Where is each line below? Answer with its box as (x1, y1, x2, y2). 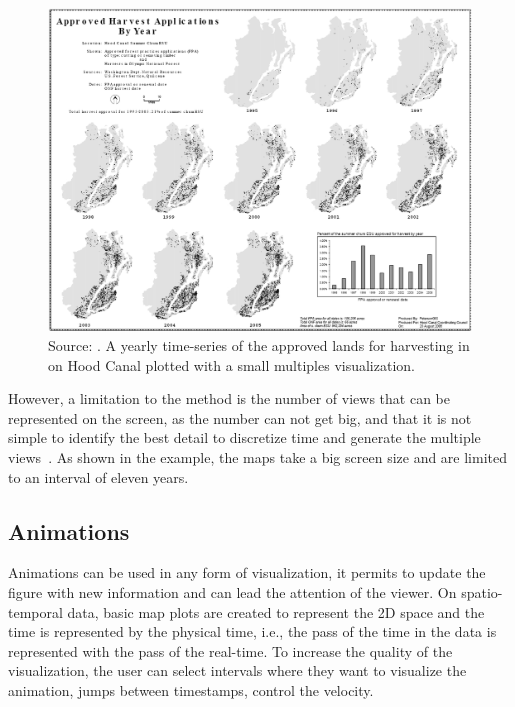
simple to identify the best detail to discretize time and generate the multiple (8, 427, 481, 448)
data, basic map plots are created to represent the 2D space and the (67, 601, 485, 622)
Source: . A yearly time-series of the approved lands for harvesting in (48, 334, 470, 355)
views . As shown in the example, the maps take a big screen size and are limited (8, 446, 508, 467)
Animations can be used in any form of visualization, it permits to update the (8, 562, 486, 583)
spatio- (461, 581, 503, 602)
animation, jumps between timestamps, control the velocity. (8, 679, 374, 700)
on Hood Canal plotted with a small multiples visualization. (48, 354, 415, 375)
